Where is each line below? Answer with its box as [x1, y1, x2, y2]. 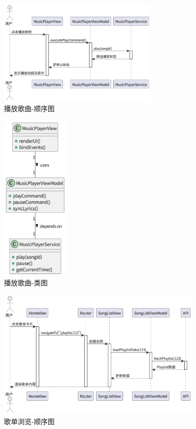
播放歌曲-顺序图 [4, 103, 55, 114]
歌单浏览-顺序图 [4, 416, 55, 426]
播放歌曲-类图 [4, 277, 48, 288]
